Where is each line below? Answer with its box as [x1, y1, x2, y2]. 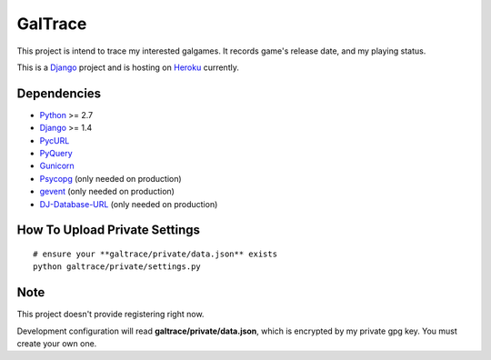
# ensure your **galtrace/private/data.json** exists [33, 248, 277, 259]
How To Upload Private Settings [16, 223, 200, 238]
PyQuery [39, 148, 73, 159]
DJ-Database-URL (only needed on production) [39, 198, 218, 209]
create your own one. [16, 338, 97, 349]
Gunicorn [39, 160, 75, 172]
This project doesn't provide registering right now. [16, 309, 205, 320]
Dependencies [16, 85, 102, 101]
